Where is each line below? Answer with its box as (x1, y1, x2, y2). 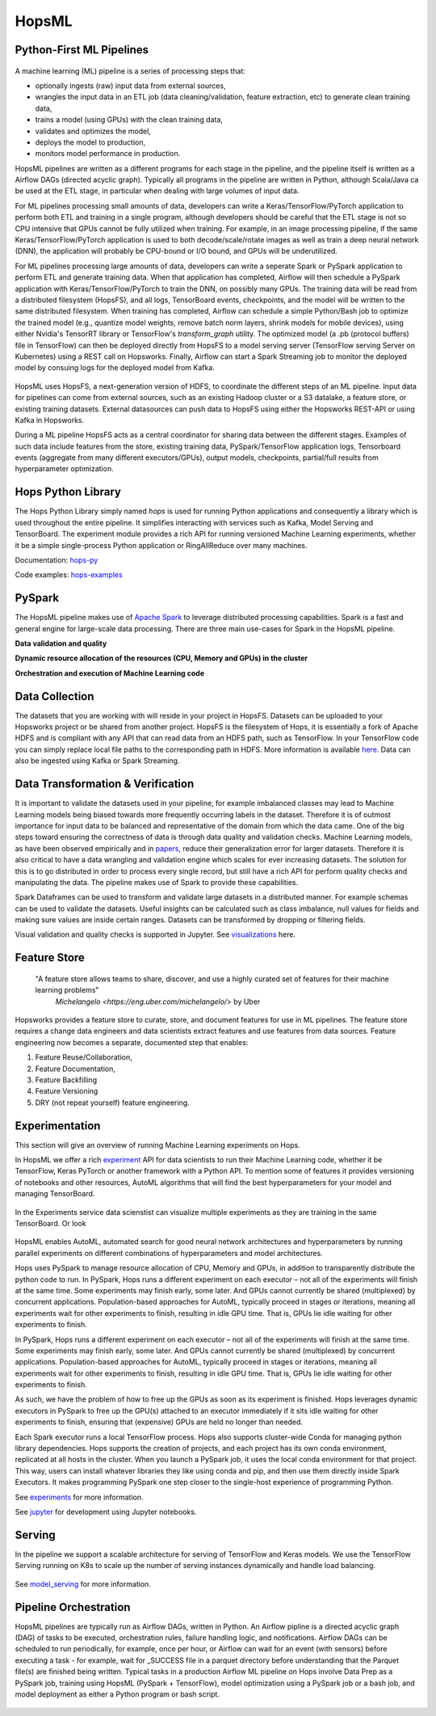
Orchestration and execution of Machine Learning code (15, 668, 205, 678)
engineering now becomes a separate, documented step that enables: (15, 1037, 249, 1047)
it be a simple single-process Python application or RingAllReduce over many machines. (15, 540, 308, 550)
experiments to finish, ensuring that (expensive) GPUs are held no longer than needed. (15, 1417, 303, 1427)
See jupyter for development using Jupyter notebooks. (15, 1507, 197, 1516)
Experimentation (15, 1119, 101, 1132)
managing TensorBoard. (15, 1189, 95, 1199)
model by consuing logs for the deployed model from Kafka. (15, 363, 216, 373)
